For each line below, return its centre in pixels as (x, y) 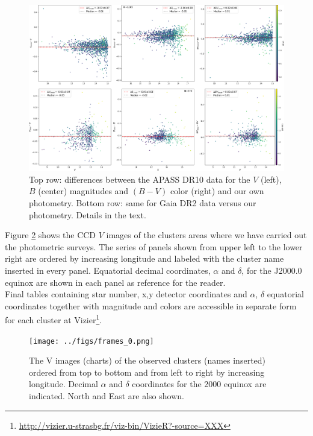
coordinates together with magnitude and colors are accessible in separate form (151, 305)
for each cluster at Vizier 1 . (54, 319)
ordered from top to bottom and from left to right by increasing (147, 372)
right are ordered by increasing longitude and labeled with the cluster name (144, 258)
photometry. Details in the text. (88, 214)
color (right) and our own (217, 191)
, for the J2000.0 (272, 270)
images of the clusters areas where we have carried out (206, 235)
